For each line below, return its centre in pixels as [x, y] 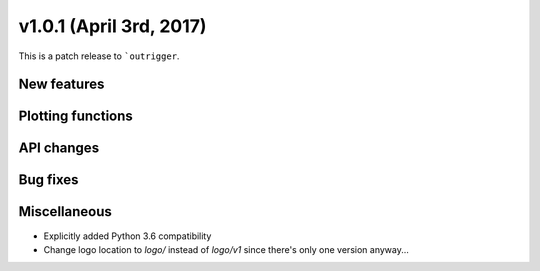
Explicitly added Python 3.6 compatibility [127, 236]
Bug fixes [48, 180]
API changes [59, 148]
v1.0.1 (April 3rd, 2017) [112, 26]
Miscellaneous [65, 211]
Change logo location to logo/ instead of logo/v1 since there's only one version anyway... [226, 249]
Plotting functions [76, 116]
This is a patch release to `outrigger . [99, 56]
